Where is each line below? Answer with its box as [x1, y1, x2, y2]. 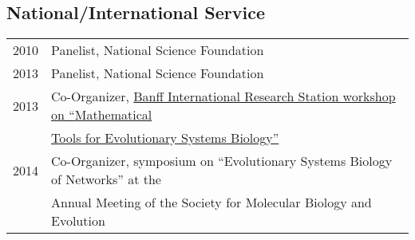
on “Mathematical [51, 105, 152, 124]
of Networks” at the [51, 170, 161, 189]
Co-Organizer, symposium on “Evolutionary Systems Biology [51, 151, 393, 171]
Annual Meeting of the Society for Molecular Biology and [51, 193, 372, 212]
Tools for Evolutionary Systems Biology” [51, 128, 279, 148]
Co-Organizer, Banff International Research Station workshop [51, 87, 396, 106]
